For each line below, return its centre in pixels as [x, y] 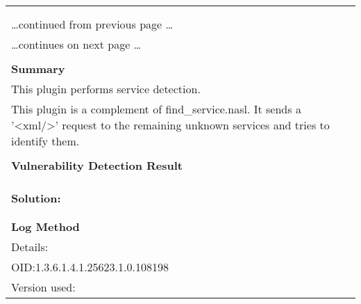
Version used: [43, 287]
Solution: [36, 198]
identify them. [45, 141]
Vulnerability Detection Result [97, 165]
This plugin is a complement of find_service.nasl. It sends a [156, 109]
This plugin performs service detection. [106, 89]
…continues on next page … [76, 44]
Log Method [45, 226]
